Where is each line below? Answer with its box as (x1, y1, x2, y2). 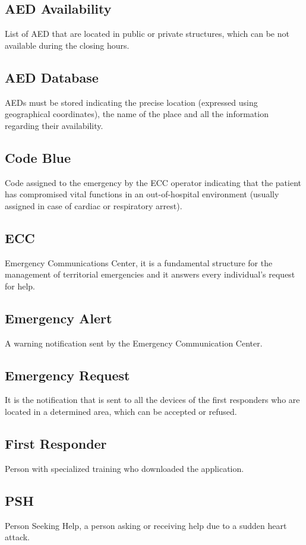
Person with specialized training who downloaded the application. (5, 462, 244, 474)
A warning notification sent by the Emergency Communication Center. (5, 336, 263, 349)
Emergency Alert (5, 308, 112, 327)
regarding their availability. (5, 119, 103, 131)
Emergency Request (5, 366, 130, 384)
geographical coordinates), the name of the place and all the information (5, 108, 269, 120)
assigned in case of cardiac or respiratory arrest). (5, 199, 182, 212)
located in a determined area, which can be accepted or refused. (5, 405, 237, 417)
